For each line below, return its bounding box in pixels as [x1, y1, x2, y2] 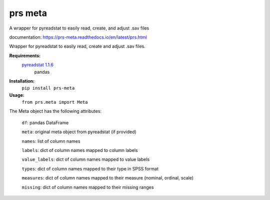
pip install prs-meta [21, 85, 75, 91]
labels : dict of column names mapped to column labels [21, 147, 138, 153]
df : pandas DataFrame [21, 119, 69, 125]
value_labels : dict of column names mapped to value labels [21, 156, 150, 162]
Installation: [9, 78, 35, 84]
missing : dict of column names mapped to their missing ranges [21, 184, 154, 190]
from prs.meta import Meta [21, 99, 88, 105]
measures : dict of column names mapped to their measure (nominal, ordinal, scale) [21, 175, 194, 181]
